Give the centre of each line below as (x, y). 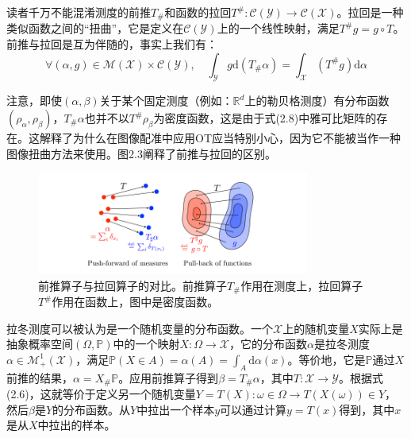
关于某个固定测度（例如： (166, 101)
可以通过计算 (254, 409)
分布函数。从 (97, 409)
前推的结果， (40, 377)
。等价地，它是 (326, 359)
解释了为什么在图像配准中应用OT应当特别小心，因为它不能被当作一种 (220, 138)
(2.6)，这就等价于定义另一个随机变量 (101, 394)
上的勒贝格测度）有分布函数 (317, 101)
